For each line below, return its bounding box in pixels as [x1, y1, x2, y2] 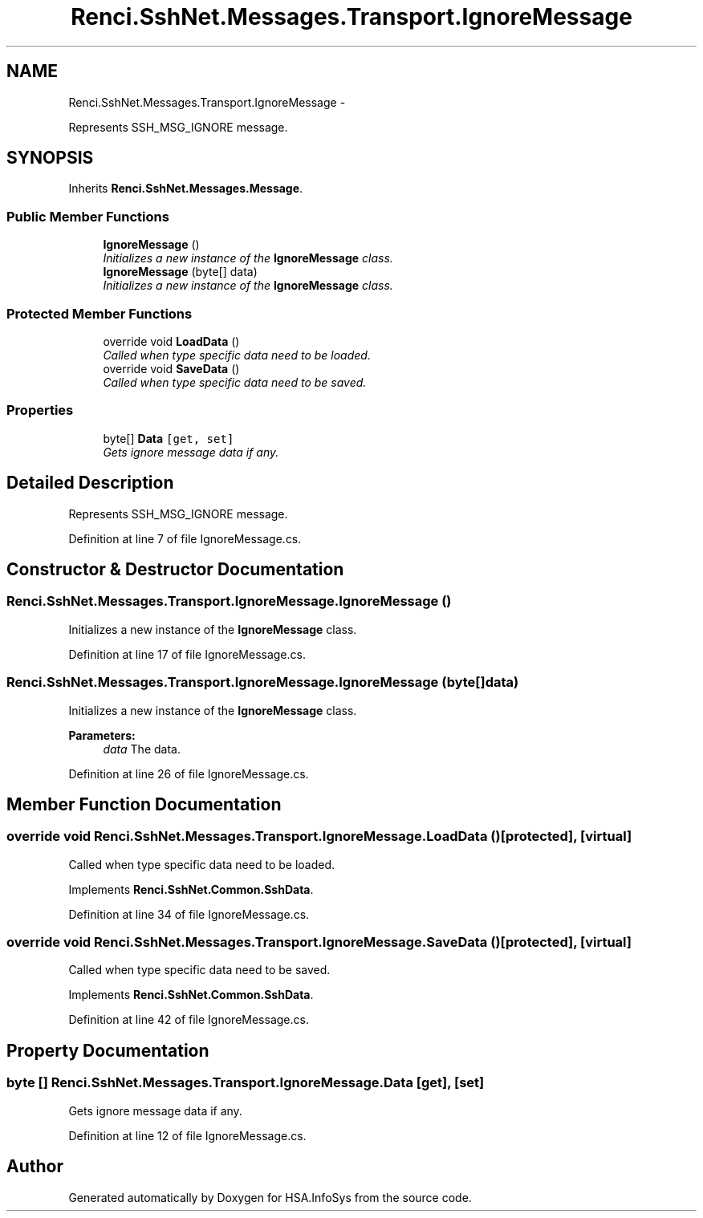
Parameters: [68, 728, 136, 742]
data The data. [103, 741, 181, 756]
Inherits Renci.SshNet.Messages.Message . [68, 181, 303, 196]
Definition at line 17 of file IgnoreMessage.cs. [68, 647, 306, 661]
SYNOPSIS [6, 148, 94, 168]
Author [6, 1156, 63, 1177]
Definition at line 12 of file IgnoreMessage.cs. [68, 1128, 307, 1143]
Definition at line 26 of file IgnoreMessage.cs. [68, 766, 309, 781]
